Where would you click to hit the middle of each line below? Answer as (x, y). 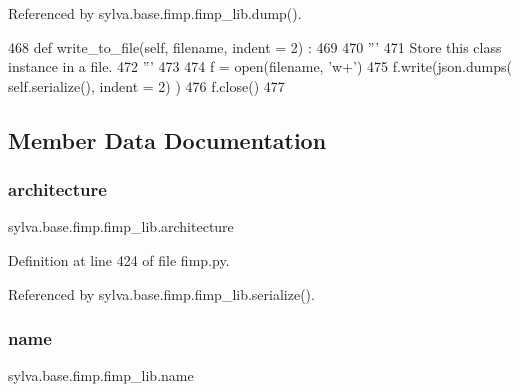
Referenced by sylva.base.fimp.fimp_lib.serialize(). (161, 293)
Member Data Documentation (167, 139)
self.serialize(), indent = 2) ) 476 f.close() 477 (146, 85)
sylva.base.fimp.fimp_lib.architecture (121, 226)
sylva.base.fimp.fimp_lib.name (101, 375)
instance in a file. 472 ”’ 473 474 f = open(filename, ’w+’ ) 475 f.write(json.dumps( (260, 66)
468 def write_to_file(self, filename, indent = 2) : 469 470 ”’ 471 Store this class (255, 46)
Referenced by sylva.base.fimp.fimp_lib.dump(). (155, 13)
